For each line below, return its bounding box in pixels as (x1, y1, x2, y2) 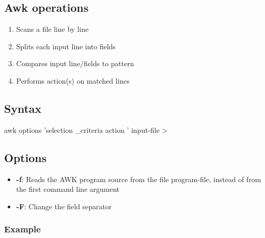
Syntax (4, 100, 42, 116)
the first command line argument (16, 184, 120, 194)
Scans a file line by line (16, 24, 89, 34)
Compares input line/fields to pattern (16, 58, 134, 69)
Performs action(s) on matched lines (16, 75, 130, 86)
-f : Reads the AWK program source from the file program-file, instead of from (16, 173, 261, 184)
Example (4, 223, 41, 235)
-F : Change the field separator (16, 201, 112, 211)
